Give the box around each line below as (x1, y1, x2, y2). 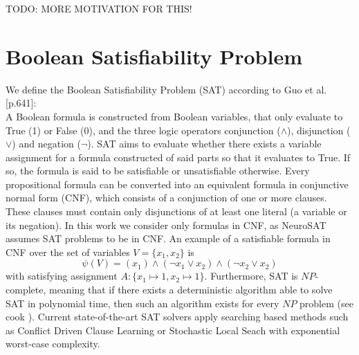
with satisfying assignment (6, 268, 118, 283)
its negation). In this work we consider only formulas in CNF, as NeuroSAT (6, 217, 326, 232)
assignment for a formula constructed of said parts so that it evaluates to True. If (6, 149, 351, 164)
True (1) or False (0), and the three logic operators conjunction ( (6, 122, 281, 137)
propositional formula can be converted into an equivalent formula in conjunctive (6, 176, 349, 191)
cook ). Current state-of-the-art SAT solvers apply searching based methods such (6, 309, 349, 324)
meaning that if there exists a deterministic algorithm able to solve (48, 282, 333, 297)
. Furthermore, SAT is (204, 268, 298, 283)
